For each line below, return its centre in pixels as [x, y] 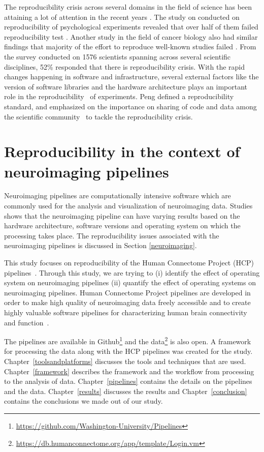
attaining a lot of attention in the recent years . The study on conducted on [122, 17]
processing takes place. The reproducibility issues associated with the [112, 235]
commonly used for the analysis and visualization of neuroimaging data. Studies [128, 206]
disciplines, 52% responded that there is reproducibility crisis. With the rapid [125, 66]
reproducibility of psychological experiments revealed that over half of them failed [131, 27]
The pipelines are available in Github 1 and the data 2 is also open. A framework [128, 340]
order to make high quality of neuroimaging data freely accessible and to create [127, 302]
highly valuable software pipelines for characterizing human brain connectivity [126, 312]
